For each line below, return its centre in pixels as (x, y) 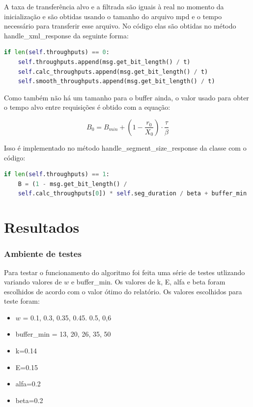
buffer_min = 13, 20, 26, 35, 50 (63, 334)
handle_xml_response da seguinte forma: (66, 35)
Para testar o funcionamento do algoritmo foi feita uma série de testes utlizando (125, 272)
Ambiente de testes (43, 254)
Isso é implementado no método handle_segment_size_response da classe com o (125, 147)
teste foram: (22, 301)
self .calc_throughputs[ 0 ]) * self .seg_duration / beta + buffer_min (132, 194)
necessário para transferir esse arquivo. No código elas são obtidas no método (120, 26)
